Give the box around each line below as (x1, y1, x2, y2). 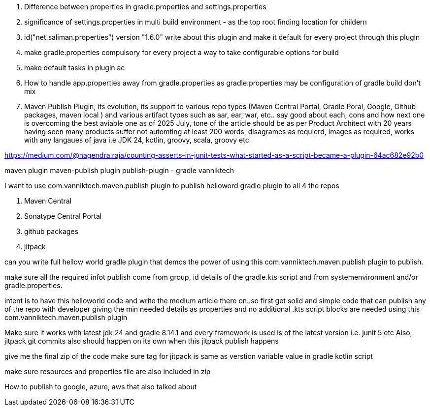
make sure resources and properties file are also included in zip (4, 367, 211, 376)
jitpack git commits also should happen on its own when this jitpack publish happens (4, 337, 279, 345)
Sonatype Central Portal (24, 212, 102, 220)
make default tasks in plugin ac (24, 63, 125, 72)
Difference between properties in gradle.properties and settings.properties (24, 2, 266, 11)
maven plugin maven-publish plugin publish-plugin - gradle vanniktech (4, 166, 234, 175)
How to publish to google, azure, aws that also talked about (4, 382, 197, 391)
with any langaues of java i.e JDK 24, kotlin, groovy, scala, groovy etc (24, 136, 249, 144)
